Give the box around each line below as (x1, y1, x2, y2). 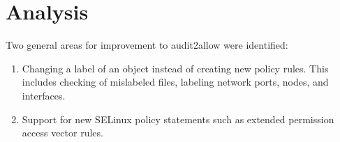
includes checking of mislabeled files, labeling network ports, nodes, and (22, 74, 329, 89)
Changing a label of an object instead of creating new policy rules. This (22, 61, 329, 75)
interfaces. (22, 88, 66, 102)
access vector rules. (22, 125, 103, 140)
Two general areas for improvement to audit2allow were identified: (6, 38, 288, 52)
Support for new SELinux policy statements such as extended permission (22, 111, 334, 126)
